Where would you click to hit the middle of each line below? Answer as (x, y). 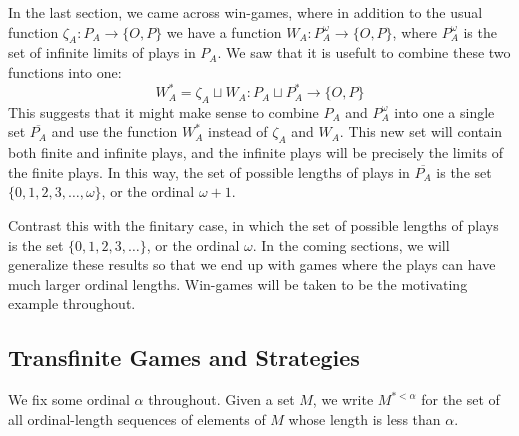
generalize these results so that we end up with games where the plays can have (252, 264)
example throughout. (72, 303)
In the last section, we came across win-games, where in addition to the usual (245, 12)
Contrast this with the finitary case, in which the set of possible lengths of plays (253, 225)
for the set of (460, 399)
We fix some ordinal (69, 399)
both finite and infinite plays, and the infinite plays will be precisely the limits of (256, 152)
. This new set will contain (421, 131)
